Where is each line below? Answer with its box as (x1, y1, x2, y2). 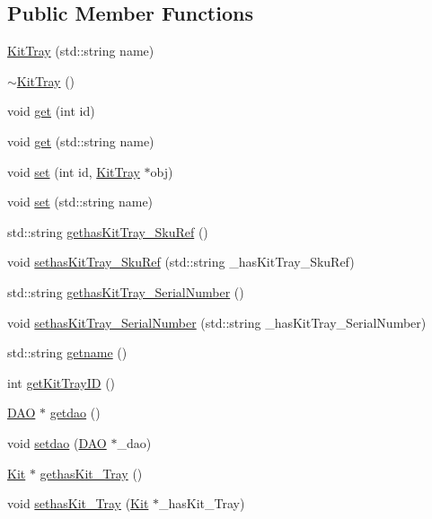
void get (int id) (7, 101, 95, 120)
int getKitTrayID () (7, 373, 116, 391)
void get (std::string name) (7, 131, 154, 150)
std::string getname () (7, 343, 128, 362)
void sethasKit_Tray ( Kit (7, 494, 149, 513)
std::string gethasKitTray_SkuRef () (7, 222, 208, 241)
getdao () (49, 403, 101, 422)
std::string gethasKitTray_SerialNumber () (7, 282, 244, 301)
